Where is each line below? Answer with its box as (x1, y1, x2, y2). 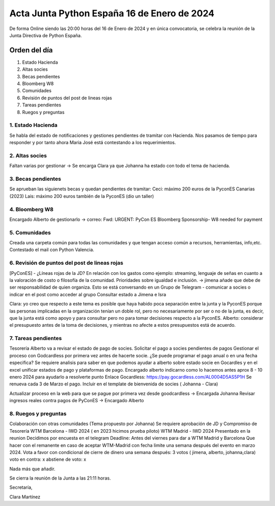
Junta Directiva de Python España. (9, 32, 82, 38)
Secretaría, (9, 484, 33, 491)
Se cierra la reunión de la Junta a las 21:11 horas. (9, 475, 112, 481)
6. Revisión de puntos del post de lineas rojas (9, 260, 123, 267)
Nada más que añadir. (9, 466, 56, 472)
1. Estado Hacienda (9, 122, 58, 129)
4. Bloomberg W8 (9, 206, 53, 213)
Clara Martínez (9, 494, 41, 500)
